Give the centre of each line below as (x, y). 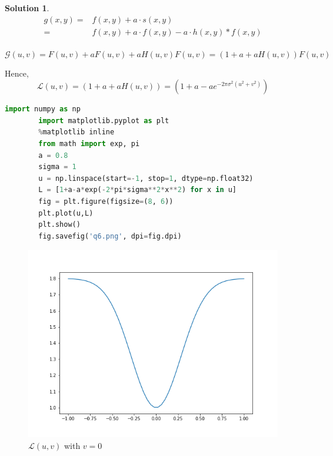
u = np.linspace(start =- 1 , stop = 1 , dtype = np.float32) (146, 178)
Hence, (17, 73)
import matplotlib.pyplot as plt (104, 120)
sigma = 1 (57, 167)
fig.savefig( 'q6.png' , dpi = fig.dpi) (110, 236)
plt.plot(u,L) (66, 213)
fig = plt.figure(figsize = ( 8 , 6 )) (106, 202)
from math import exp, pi (89, 144)
